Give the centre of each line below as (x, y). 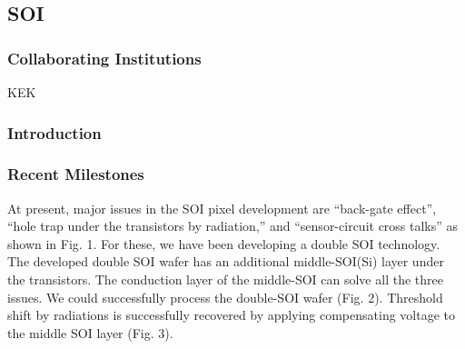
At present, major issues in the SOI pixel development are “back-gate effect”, (222, 208)
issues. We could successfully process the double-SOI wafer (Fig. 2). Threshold (225, 297)
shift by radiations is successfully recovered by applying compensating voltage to (231, 315)
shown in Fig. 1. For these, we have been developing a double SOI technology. (224, 243)
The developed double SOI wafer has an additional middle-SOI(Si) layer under (226, 261)
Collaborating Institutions (104, 58)
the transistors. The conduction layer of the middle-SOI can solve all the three (225, 279)
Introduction (54, 132)
